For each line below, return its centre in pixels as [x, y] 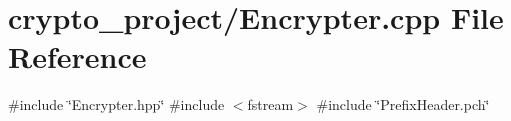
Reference [77, 56]
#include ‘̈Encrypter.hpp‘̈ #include [116, 104]
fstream [270, 104]
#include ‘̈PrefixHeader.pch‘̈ [403, 104]
